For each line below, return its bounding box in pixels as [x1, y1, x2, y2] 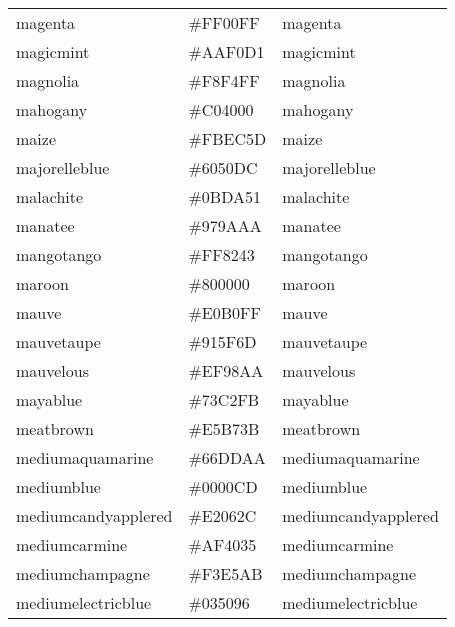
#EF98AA [188, 359, 264, 382]
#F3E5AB [188, 562, 263, 585]
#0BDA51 [188, 185, 261, 208]
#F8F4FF [188, 69, 260, 92]
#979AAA [188, 214, 262, 237]
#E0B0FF [188, 301, 261, 324]
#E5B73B [188, 417, 260, 440]
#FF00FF [188, 11, 260, 34]
